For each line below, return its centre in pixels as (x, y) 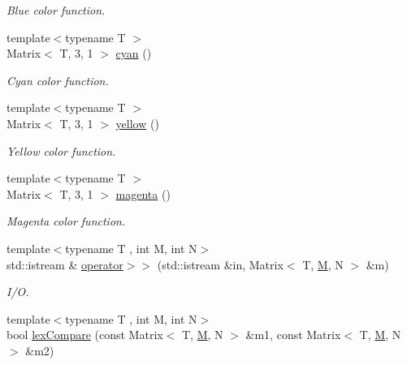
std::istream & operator (65, 264)
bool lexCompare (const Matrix (85, 335)
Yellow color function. (61, 150)
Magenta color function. (66, 221)
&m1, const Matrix (293, 335)
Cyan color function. (58, 80)
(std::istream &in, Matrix (220, 264)
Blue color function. (56, 10)
